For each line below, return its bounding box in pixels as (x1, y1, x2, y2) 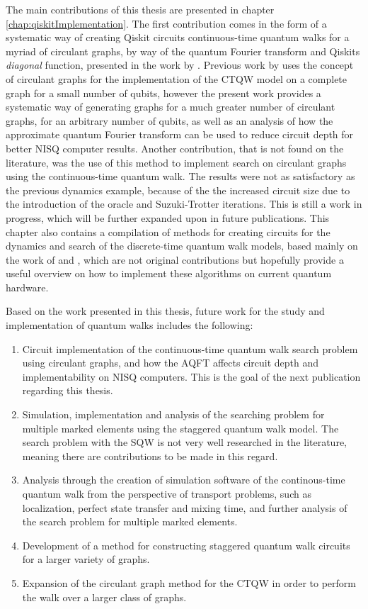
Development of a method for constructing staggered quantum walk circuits (22, 537, 350, 552)
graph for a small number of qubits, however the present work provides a (6, 85, 321, 100)
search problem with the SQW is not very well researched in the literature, (22, 435, 347, 449)
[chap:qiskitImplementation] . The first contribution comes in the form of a (6, 16, 327, 30)
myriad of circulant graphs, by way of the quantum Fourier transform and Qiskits (6, 43, 360, 58)
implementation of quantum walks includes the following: (6, 318, 253, 333)
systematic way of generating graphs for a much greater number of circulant (6, 99, 335, 114)
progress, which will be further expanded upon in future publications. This (6, 210, 330, 225)
